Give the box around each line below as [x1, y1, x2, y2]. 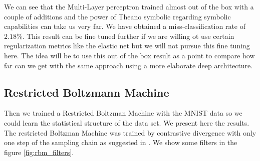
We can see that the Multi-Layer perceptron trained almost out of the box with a [4, 1, 254, 11]
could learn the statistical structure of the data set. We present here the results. [4, 117, 249, 128]
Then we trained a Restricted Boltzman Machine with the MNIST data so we [4, 108, 242, 118]
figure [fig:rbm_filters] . [4, 147, 74, 157]
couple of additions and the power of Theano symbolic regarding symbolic [4, 11, 231, 21]
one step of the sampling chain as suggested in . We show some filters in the [4, 137, 237, 148]
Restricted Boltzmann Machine [4, 84, 169, 100]
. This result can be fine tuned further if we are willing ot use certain [22, 30, 234, 41]
